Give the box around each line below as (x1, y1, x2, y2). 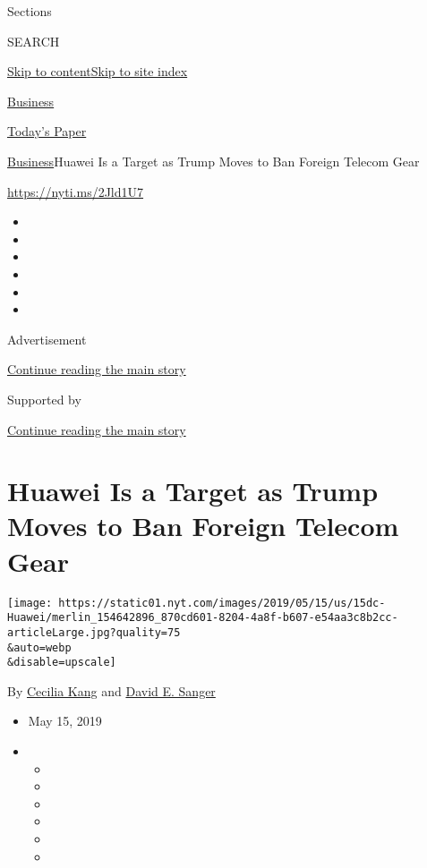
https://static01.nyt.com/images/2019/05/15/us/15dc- (58, 596, 386, 609)
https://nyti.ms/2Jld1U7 (7, 182, 144, 200)
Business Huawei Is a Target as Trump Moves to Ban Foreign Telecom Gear (7, 151, 420, 170)
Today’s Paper (7, 122, 87, 140)
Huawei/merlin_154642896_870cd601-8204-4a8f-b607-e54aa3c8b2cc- (7, 611, 398, 625)
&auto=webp (7, 641, 72, 654)
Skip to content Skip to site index (7, 62, 188, 81)
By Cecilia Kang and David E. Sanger (7, 681, 216, 700)
